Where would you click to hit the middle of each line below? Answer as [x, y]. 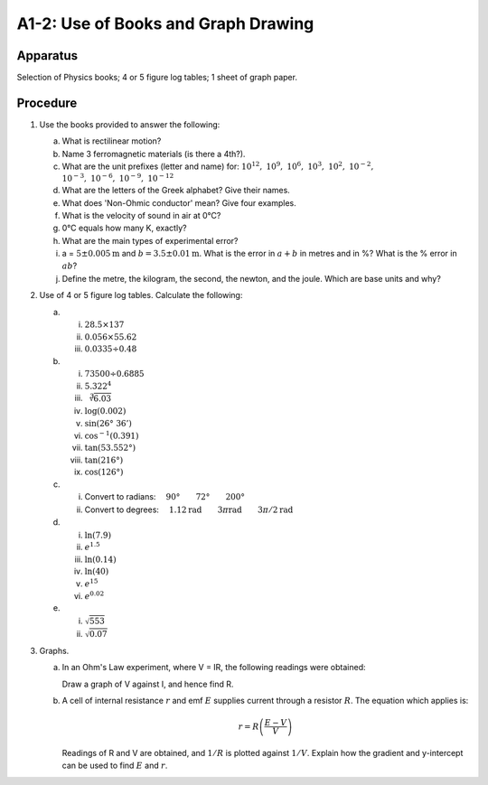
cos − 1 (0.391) [112, 435]
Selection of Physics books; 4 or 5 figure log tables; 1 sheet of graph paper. [157, 78]
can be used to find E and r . [115, 766]
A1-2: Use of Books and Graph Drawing [165, 23]
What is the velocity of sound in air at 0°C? [141, 215]
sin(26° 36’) [108, 424]
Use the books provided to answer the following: [130, 124]
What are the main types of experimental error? [150, 240]
